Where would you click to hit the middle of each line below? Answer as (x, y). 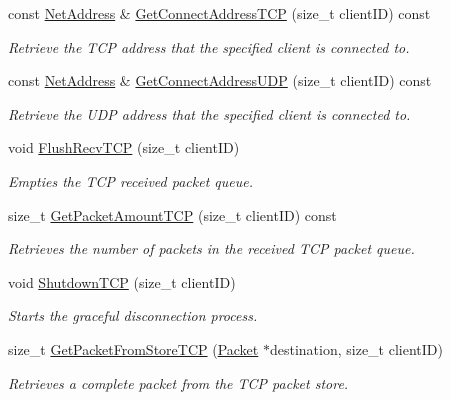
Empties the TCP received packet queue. (130, 180)
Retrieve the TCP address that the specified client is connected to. (209, 46)
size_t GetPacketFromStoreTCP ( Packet (133, 348)
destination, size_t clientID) (356, 348)
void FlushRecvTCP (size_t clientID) (124, 147)
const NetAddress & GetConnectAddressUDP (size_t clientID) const (220, 80)
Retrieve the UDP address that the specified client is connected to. (209, 113)
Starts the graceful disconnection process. (133, 315)
